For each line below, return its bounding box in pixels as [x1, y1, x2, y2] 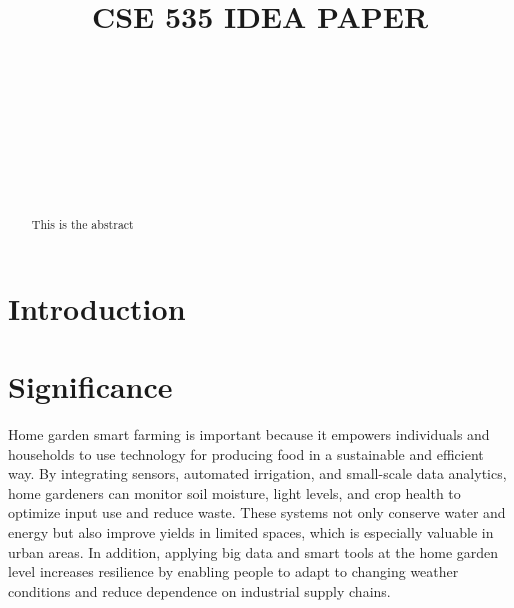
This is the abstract [31, 216, 134, 233]
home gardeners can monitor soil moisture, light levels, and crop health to [8, 482, 461, 503]
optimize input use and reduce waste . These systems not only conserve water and [8, 502, 506, 523]
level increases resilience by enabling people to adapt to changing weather [8, 561, 459, 582]
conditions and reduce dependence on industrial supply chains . [8, 580, 391, 601]
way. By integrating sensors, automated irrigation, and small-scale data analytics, [8, 463, 507, 484]
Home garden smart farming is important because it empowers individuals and [8, 424, 490, 445]
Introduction [8, 287, 186, 328]
